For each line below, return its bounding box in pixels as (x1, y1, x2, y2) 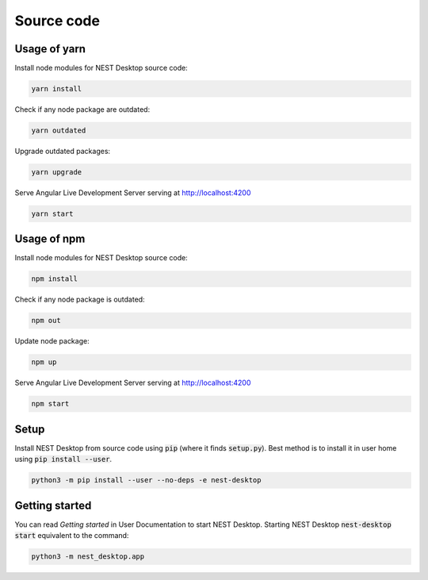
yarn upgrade (31, 167, 82, 176)
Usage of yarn (14, 42, 86, 56)
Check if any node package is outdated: (14, 294, 146, 305)
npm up (31, 358, 57, 367)
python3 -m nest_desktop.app (31, 552, 145, 561)
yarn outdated (31, 126, 86, 135)
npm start (31, 399, 70, 409)
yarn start (31, 209, 74, 218)
